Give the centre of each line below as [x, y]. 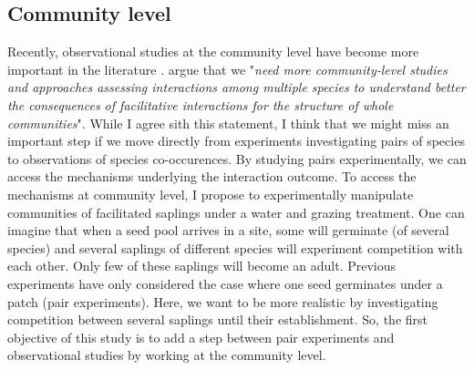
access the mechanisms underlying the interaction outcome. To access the [212, 176]
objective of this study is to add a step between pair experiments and [201, 337]
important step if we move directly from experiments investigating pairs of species [236, 141]
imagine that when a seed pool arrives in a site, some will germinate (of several [228, 230]
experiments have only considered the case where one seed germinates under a [225, 283]
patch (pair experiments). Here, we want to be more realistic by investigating [223, 301]
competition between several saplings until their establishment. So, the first [218, 319]
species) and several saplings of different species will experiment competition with [235, 247]
